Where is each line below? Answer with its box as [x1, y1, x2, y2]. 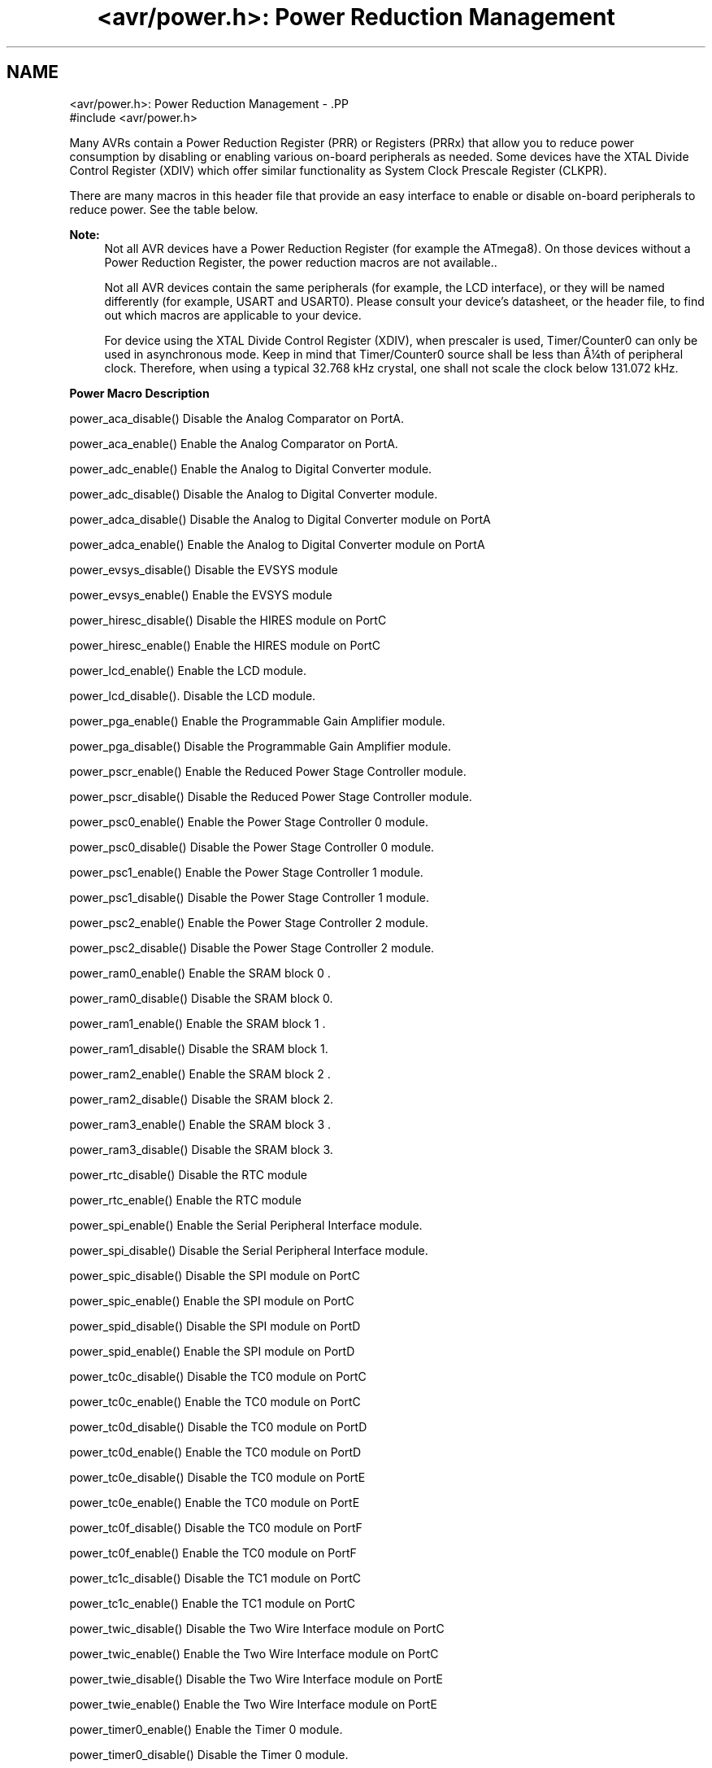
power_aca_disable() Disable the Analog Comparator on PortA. [69, 411, 404, 425]
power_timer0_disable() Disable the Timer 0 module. [69, 1747, 349, 1761]
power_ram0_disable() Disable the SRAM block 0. [69, 991, 333, 1005]
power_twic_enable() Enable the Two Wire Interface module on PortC [69, 1646, 439, 1661]
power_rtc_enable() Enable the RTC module [69, 1192, 302, 1207]
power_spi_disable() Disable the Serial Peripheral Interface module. [69, 1243, 428, 1257]
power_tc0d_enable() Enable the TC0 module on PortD [69, 1444, 362, 1459]
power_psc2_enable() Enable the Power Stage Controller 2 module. [69, 915, 429, 930]
